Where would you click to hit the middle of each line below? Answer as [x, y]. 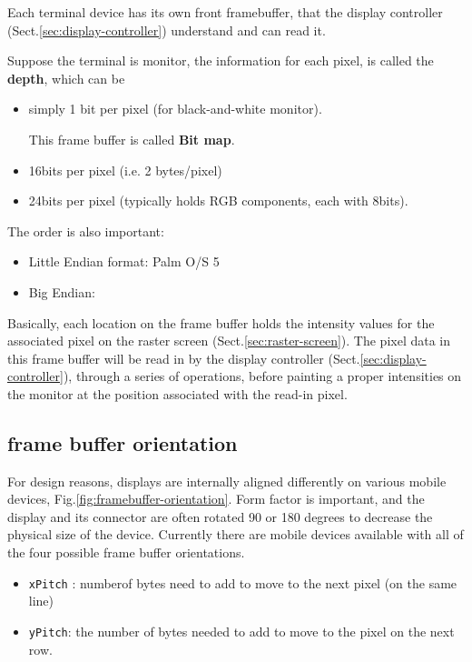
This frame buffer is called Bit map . [132, 139]
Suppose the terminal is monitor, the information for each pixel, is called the [221, 60]
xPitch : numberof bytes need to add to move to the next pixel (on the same [243, 582]
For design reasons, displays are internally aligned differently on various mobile [227, 481]
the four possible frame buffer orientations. [126, 552]
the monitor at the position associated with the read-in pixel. [177, 393]
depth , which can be [66, 78]
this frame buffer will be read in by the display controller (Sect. [184, 358]
